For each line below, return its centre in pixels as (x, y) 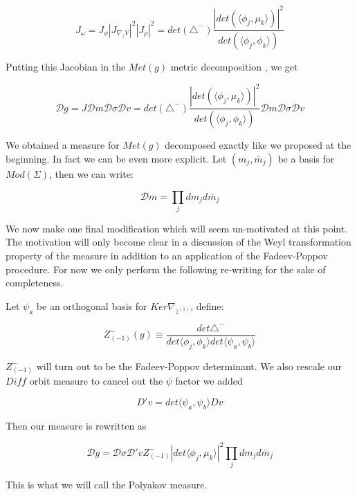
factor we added (209, 381)
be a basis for (306, 158)
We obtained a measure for (63, 145)
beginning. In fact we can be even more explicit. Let (116, 158)
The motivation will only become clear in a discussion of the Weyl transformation (178, 242)
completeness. (35, 283)
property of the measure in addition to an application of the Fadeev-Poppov (167, 256)
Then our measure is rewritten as (76, 425)
